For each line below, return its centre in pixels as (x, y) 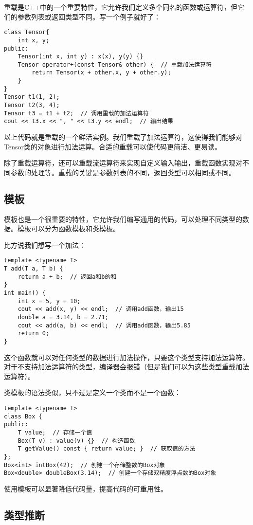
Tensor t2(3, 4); (32, 105)
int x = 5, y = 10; (49, 301)
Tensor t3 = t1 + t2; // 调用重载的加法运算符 (76, 113)
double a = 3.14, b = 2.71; (63, 317)
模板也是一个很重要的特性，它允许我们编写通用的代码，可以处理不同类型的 (123, 219)
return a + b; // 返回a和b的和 (67, 277)
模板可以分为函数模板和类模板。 (68, 228)
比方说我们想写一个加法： (45, 244)
